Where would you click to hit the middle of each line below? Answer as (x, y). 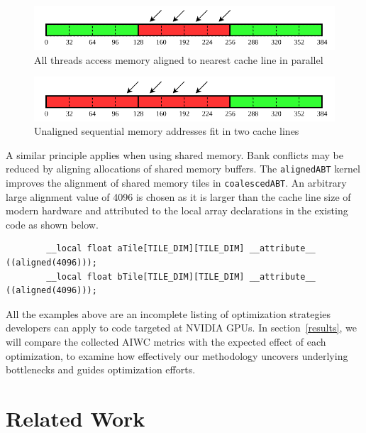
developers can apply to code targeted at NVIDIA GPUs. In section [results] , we (181, 328)
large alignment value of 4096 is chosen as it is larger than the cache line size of (178, 196)
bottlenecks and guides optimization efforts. (101, 369)
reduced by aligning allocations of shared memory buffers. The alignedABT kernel (183, 169)
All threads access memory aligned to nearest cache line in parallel (179, 59)
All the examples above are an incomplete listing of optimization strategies (168, 313)
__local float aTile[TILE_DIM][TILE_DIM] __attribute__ (181, 249)
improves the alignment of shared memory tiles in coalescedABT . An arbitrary (176, 182)
